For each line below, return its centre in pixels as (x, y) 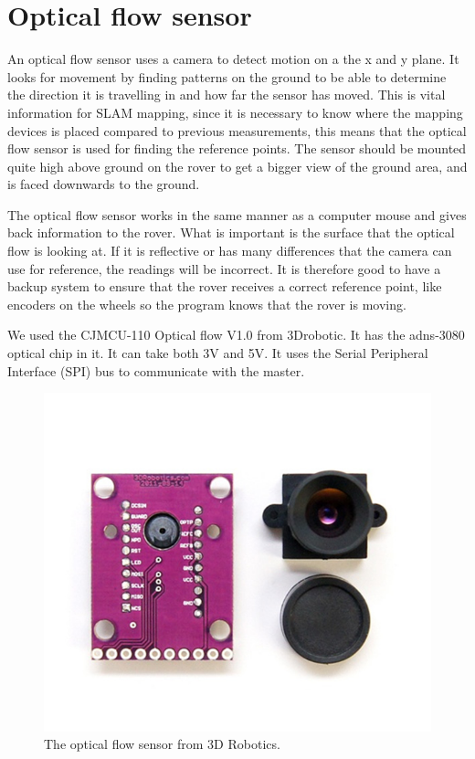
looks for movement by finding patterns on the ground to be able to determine (227, 76)
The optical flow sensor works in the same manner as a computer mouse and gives (237, 214)
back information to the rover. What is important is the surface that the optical (231, 232)
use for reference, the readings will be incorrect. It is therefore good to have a (224, 268)
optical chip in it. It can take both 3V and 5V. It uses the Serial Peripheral (218, 353)
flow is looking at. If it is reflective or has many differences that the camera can (230, 251)
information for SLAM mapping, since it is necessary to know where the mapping (235, 112)
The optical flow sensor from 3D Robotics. (162, 744)
